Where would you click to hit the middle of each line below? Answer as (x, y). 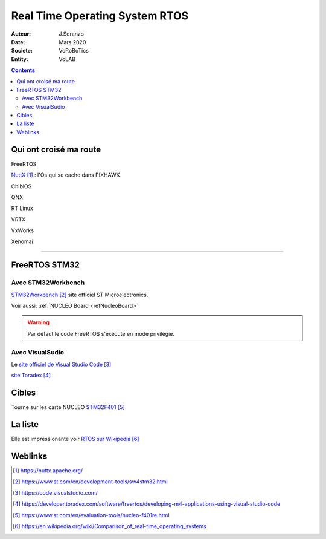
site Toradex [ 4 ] (31, 376)
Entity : (20, 59)
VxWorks (23, 230)
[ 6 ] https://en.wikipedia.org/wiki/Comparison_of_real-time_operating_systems (110, 526)
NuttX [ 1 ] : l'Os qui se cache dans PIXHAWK (66, 175)
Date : (18, 42)
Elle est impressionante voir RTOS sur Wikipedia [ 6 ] (75, 439)
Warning (38, 322)
